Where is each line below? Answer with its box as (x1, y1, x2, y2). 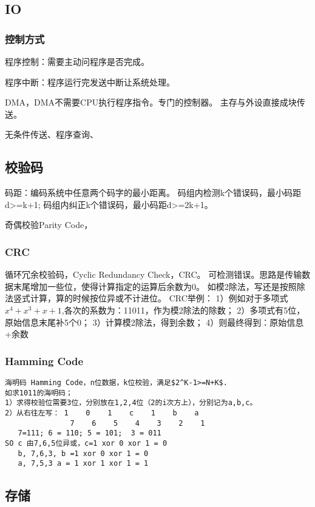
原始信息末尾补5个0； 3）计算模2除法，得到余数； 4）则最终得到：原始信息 (5, 315, 304, 328)
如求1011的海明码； (5, 388, 73, 397)
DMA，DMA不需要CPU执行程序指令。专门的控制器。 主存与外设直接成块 (5, 96, 297, 109)
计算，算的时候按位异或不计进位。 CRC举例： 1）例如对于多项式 (30, 292, 288, 304)
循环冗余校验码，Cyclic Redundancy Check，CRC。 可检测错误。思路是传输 (5, 268, 302, 281)
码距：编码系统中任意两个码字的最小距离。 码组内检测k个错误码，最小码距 (5, 186, 302, 199)
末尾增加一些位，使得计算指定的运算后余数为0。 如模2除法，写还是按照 (13, 280, 297, 292)
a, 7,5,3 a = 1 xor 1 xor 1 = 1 (18, 459, 149, 468)
